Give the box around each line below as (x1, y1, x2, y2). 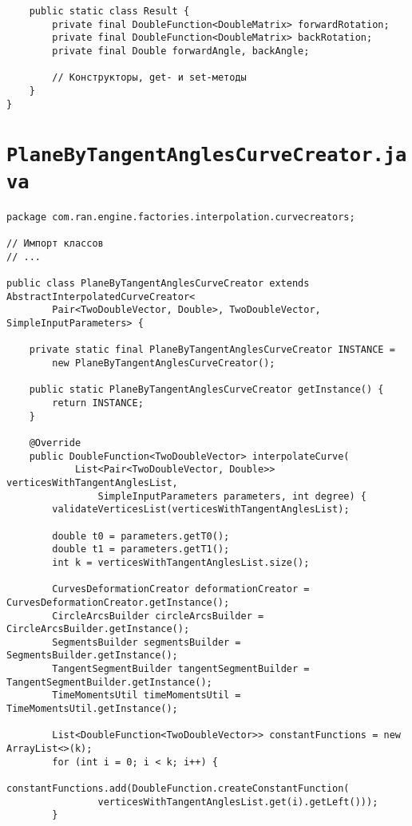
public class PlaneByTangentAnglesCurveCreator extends (6, 278, 310, 290)
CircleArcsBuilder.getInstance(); (6, 623, 190, 635)
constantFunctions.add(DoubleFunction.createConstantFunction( (6, 783, 350, 795)
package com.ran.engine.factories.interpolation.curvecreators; (6, 211, 355, 223)
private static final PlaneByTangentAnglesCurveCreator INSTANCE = (29, 344, 395, 356)
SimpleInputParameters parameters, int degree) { (97, 490, 367, 502)
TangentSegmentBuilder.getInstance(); (6, 676, 212, 688)
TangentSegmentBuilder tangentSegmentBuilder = (52, 663, 310, 675)
